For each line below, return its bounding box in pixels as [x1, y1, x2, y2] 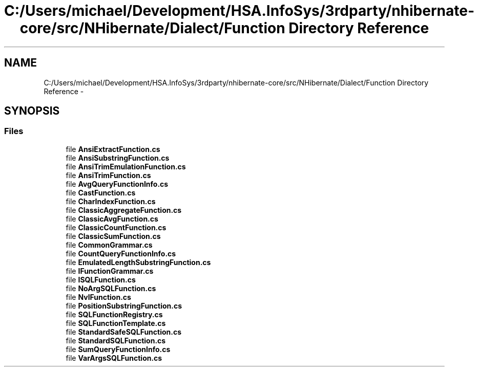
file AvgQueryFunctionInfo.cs [66, 179, 169, 188]
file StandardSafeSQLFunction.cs [66, 327, 182, 336]
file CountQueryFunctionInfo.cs [66, 249, 176, 258]
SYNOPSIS [4, 104, 60, 118]
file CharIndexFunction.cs [66, 197, 156, 206]
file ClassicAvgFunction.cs [66, 214, 158, 223]
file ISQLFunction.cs [66, 275, 136, 284]
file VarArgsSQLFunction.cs [66, 353, 162, 362]
